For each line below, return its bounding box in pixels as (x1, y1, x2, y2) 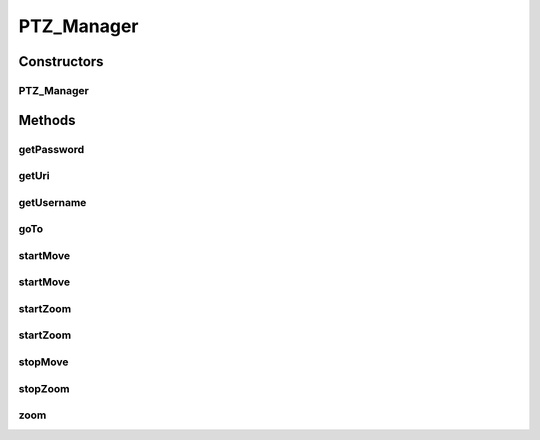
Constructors (18, 53, 104, 70)
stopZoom (18, 381, 70, 395)
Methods (18, 111, 76, 129)
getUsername (18, 195, 87, 209)
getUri (18, 169, 50, 183)
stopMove (18, 355, 69, 369)
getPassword (18, 142, 85, 156)
